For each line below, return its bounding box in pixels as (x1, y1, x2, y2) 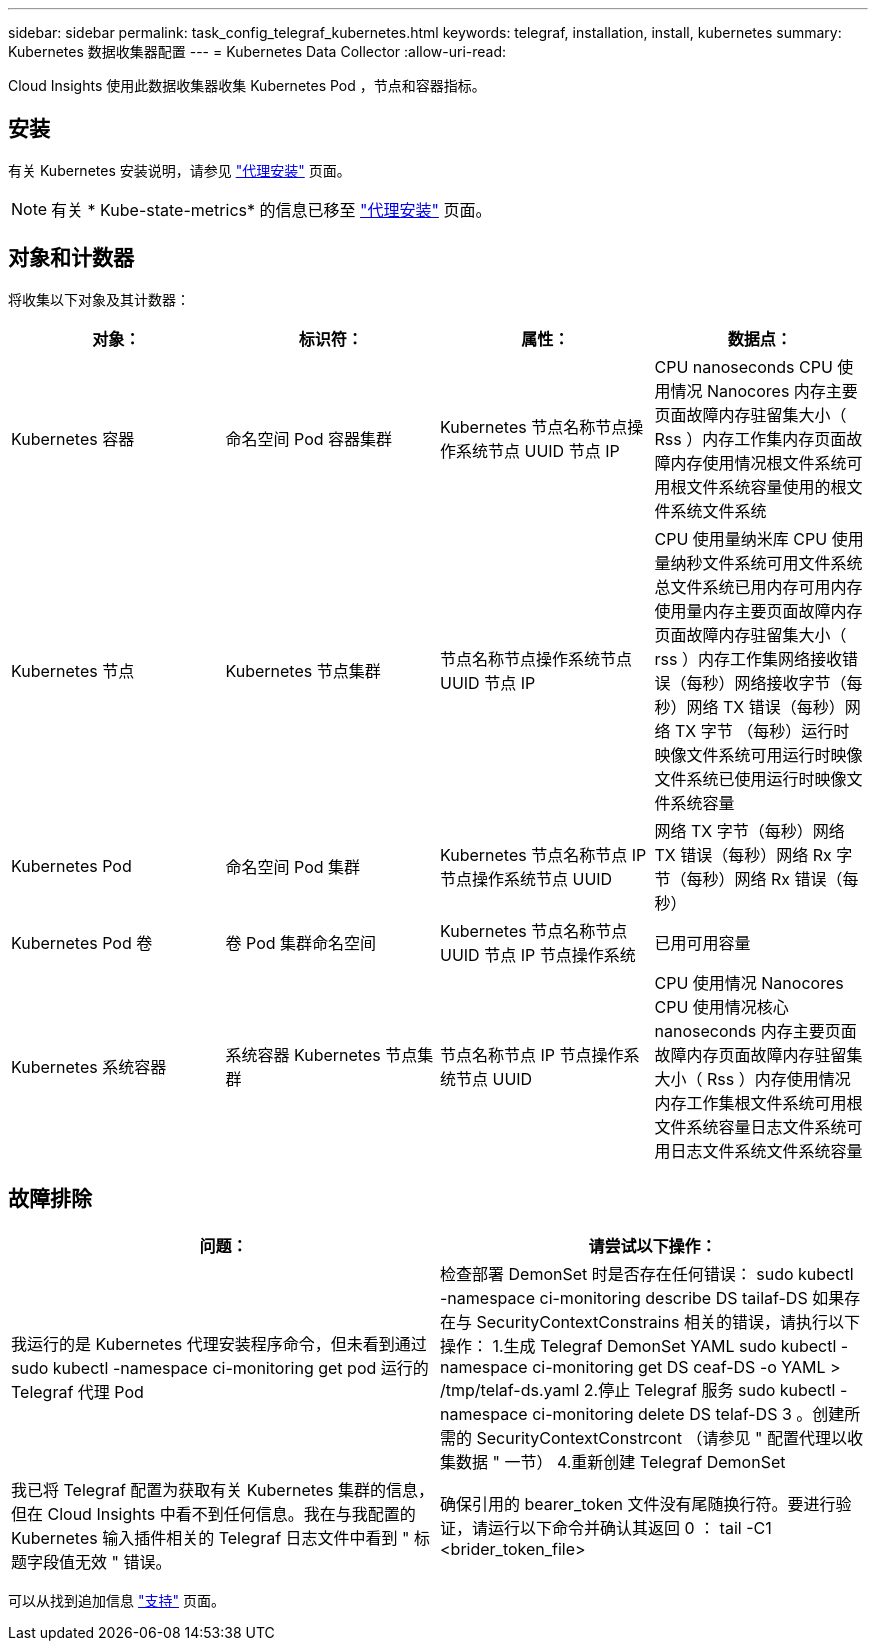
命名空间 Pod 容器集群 (225, 428, 393, 449)
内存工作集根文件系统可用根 (654, 1092, 863, 1113)
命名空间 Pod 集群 (225, 856, 361, 877)
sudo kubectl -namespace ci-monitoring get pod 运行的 (11, 1357, 429, 1378)
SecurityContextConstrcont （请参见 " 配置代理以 (476, 1427, 847, 1448)
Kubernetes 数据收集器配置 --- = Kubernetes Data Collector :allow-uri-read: (8, 43, 507, 60)
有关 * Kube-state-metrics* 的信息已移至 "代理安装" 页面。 (51, 199, 492, 220)
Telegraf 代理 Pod (11, 1381, 144, 1402)
